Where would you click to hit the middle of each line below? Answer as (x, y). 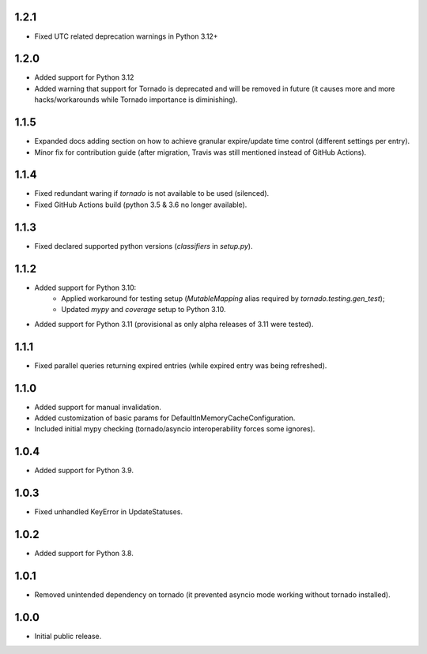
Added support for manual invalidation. (98, 407)
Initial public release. (68, 636)
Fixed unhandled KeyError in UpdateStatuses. (109, 512)
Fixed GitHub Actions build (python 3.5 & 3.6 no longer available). (141, 205)
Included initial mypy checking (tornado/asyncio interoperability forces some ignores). (175, 429)
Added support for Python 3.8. (84, 554)
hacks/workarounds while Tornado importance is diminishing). (136, 100)
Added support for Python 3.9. (84, 471)
